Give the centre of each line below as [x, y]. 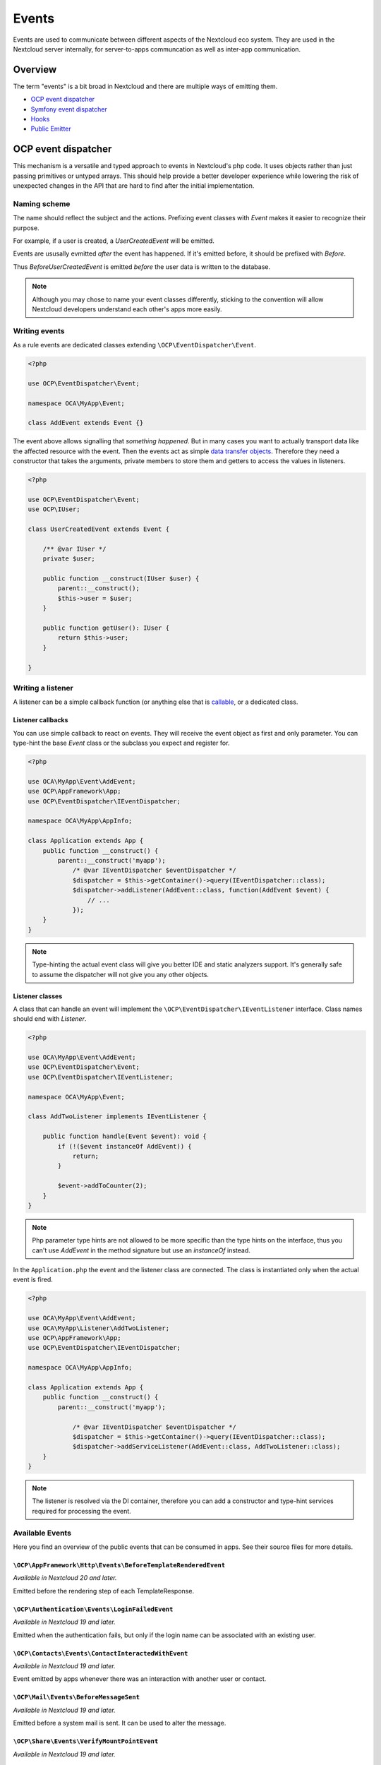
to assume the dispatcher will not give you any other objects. [121, 974]
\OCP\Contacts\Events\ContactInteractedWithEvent [101, 1653]
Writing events [39, 330]
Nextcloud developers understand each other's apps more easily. [127, 309]
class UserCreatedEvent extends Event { [98, 529]
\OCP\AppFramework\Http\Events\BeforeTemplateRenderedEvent [119, 1565]
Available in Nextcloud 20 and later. [65, 1578]
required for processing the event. [82, 1511]
